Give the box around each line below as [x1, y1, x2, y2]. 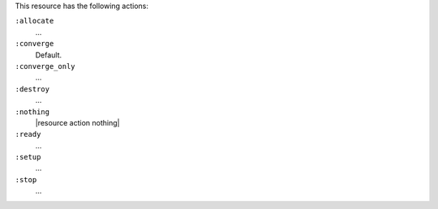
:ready [15, 130, 41, 139]
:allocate [15, 16, 54, 26]
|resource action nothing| [35, 117, 120, 127]
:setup [15, 152, 41, 162]
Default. [35, 49, 62, 60]
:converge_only [15, 62, 76, 70]
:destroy [15, 84, 50, 93]
